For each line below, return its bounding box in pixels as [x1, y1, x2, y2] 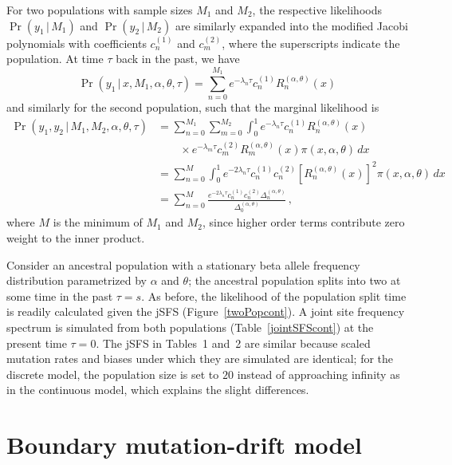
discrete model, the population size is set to [6, 365, 219, 382]
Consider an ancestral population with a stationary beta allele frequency [6, 256, 360, 273]
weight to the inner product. [6, 229, 145, 246]
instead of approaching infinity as [237, 365, 400, 382]
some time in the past [6, 287, 113, 304]
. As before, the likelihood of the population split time [141, 287, 407, 304]
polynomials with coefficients [6, 34, 147, 51]
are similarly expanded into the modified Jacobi [175, 17, 408, 33]
